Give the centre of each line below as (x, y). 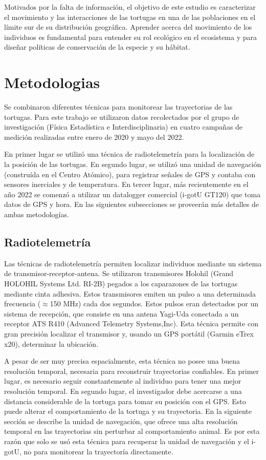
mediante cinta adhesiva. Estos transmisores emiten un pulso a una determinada (130, 293)
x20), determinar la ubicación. (51, 343)
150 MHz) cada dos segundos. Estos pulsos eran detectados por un (154, 304)
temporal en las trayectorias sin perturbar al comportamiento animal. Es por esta (132, 431)
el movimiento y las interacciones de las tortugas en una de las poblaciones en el (130, 17)
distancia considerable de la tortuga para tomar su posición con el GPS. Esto (125, 401)
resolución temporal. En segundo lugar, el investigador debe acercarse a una (123, 391)
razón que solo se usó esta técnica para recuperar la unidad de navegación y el (127, 441)
